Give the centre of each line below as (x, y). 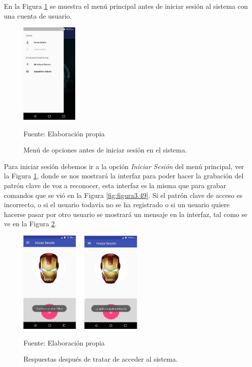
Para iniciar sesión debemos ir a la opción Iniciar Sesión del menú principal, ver (124, 166)
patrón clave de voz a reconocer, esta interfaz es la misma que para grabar (115, 185)
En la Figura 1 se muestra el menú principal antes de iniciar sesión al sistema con (126, 6)
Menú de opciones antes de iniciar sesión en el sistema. (105, 150)
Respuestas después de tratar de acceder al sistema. (101, 359)
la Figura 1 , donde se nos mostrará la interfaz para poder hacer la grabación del (124, 176)
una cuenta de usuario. (38, 15)
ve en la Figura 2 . (30, 224)
